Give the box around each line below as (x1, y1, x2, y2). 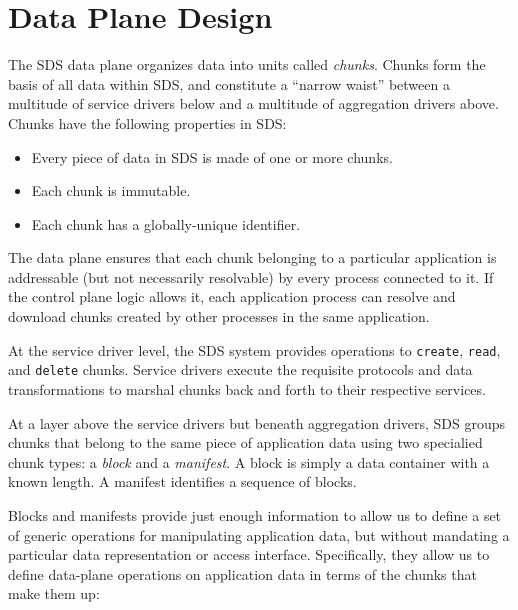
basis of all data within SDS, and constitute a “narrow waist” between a (8, 73, 450, 94)
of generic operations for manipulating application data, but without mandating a (8, 524, 510, 545)
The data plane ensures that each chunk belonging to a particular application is (8, 247, 497, 268)
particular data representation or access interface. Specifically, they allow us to (8, 544, 490, 565)
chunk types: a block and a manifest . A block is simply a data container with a (8, 451, 490, 472)
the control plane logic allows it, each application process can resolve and (8, 286, 456, 307)
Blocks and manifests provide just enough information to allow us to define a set (8, 504, 502, 525)
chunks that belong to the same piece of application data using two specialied (8, 432, 483, 453)
